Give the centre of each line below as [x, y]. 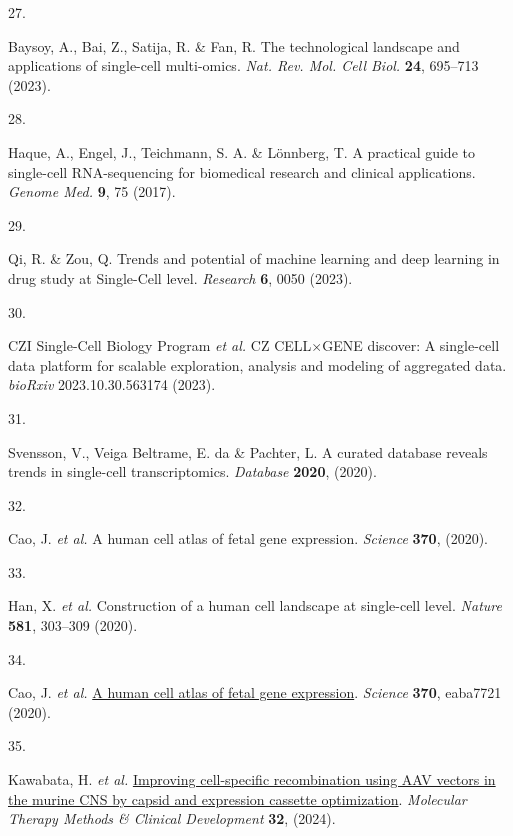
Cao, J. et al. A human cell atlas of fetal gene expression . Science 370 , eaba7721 [255, 692]
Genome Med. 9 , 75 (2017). [92, 191]
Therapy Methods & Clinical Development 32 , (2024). [172, 818]
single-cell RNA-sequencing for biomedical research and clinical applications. [242, 171]
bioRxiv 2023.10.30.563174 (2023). [112, 384]
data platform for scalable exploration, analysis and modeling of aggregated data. [257, 364]
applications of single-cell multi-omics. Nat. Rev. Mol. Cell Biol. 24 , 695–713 [243, 65]
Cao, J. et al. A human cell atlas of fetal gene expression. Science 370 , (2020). [248, 538]
